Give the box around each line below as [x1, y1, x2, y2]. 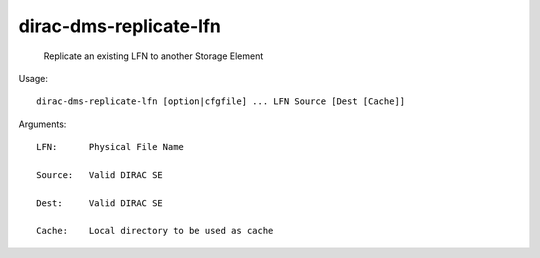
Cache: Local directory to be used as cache [36, 225, 274, 237]
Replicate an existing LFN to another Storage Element [43, 50, 264, 62]
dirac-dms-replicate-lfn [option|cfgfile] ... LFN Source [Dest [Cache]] [36, 96, 406, 107]
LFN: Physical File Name [36, 141, 185, 153]
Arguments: [18, 118, 67, 130]
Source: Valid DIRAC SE [36, 169, 164, 180]
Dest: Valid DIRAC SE [36, 197, 164, 209]
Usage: [18, 72, 49, 84]
